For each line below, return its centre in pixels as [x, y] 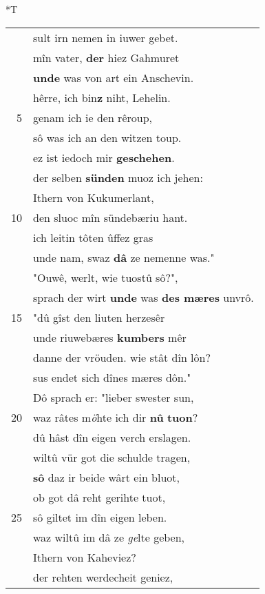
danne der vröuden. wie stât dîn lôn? [122, 357]
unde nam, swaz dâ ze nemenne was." [124, 257]
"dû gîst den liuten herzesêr [99, 317]
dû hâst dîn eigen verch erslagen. [112, 437]
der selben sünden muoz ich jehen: [118, 177]
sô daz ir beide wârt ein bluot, [107, 477]
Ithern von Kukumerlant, [94, 197]
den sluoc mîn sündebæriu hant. [110, 217]
